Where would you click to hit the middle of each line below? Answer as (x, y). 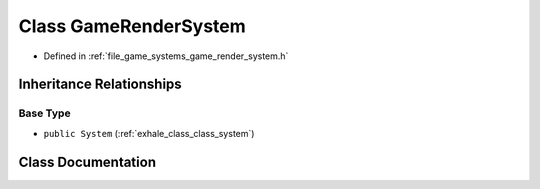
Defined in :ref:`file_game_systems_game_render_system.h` (166, 56)
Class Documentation (87, 161)
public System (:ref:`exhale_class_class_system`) (149, 133)
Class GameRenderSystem (132, 26)
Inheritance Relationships (100, 84)
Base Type (44, 113)
